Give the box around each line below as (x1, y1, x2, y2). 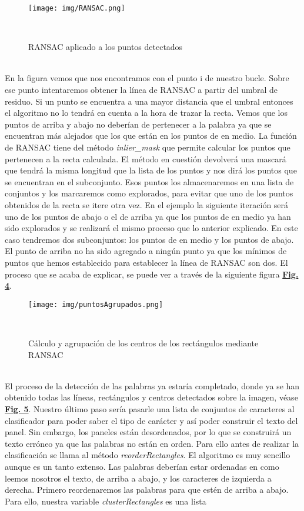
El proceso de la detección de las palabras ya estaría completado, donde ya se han (5, 379, 300, 392)
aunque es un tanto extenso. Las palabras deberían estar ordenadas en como (5, 460, 279, 472)
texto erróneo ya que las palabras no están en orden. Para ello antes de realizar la (5, 437, 299, 449)
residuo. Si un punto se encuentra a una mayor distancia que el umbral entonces (5, 95, 293, 107)
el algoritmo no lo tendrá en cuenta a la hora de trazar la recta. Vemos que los (5, 106, 288, 119)
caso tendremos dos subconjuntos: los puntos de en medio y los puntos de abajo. (5, 233, 294, 245)
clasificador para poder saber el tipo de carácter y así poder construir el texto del (5, 414, 298, 426)
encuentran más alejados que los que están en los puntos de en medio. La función (5, 129, 297, 142)
